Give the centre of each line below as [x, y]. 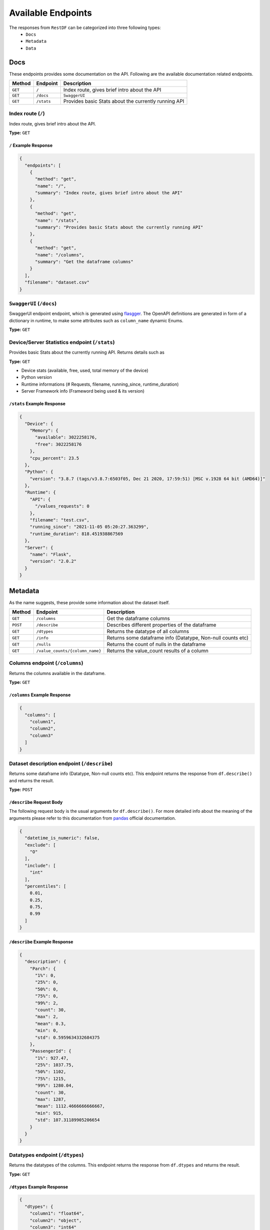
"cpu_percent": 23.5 [54, 458]
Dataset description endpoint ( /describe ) [61, 764]
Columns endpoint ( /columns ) [46, 663]
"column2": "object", [56, 1220]
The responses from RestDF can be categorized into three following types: [85, 28]
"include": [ [40, 865]
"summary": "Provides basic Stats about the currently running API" [119, 227]
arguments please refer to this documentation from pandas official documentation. [93, 818]
